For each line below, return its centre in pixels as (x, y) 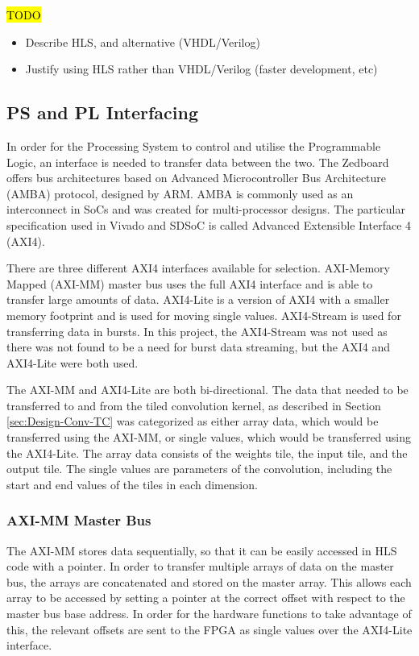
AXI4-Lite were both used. (73, 362)
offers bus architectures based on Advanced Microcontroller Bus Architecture (197, 178)
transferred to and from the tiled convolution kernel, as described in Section (194, 405)
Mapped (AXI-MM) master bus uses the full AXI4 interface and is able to (190, 283)
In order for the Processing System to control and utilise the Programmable (194, 145)
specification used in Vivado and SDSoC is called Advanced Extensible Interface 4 (209, 224)
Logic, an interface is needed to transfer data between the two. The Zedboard (198, 162)
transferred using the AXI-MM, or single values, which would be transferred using (209, 437)
